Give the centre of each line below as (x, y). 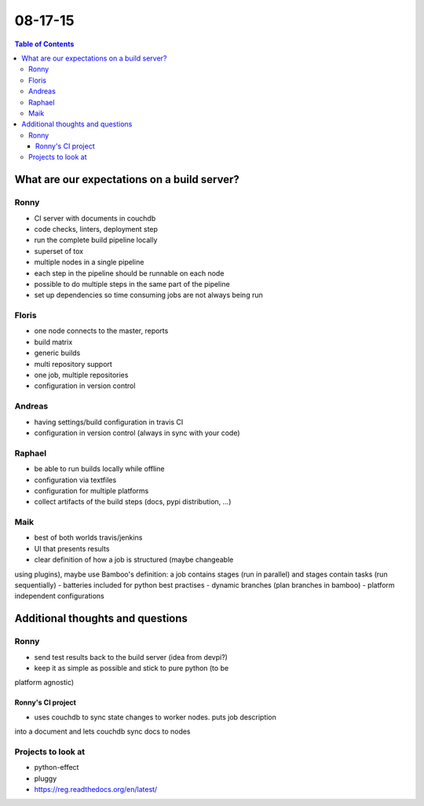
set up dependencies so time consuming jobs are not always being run (148, 295)
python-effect (57, 768)
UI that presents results (72, 548)
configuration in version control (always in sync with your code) (137, 433)
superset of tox (59, 251)
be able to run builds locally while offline (99, 469)
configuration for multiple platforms (91, 490)
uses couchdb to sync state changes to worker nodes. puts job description (155, 717)
